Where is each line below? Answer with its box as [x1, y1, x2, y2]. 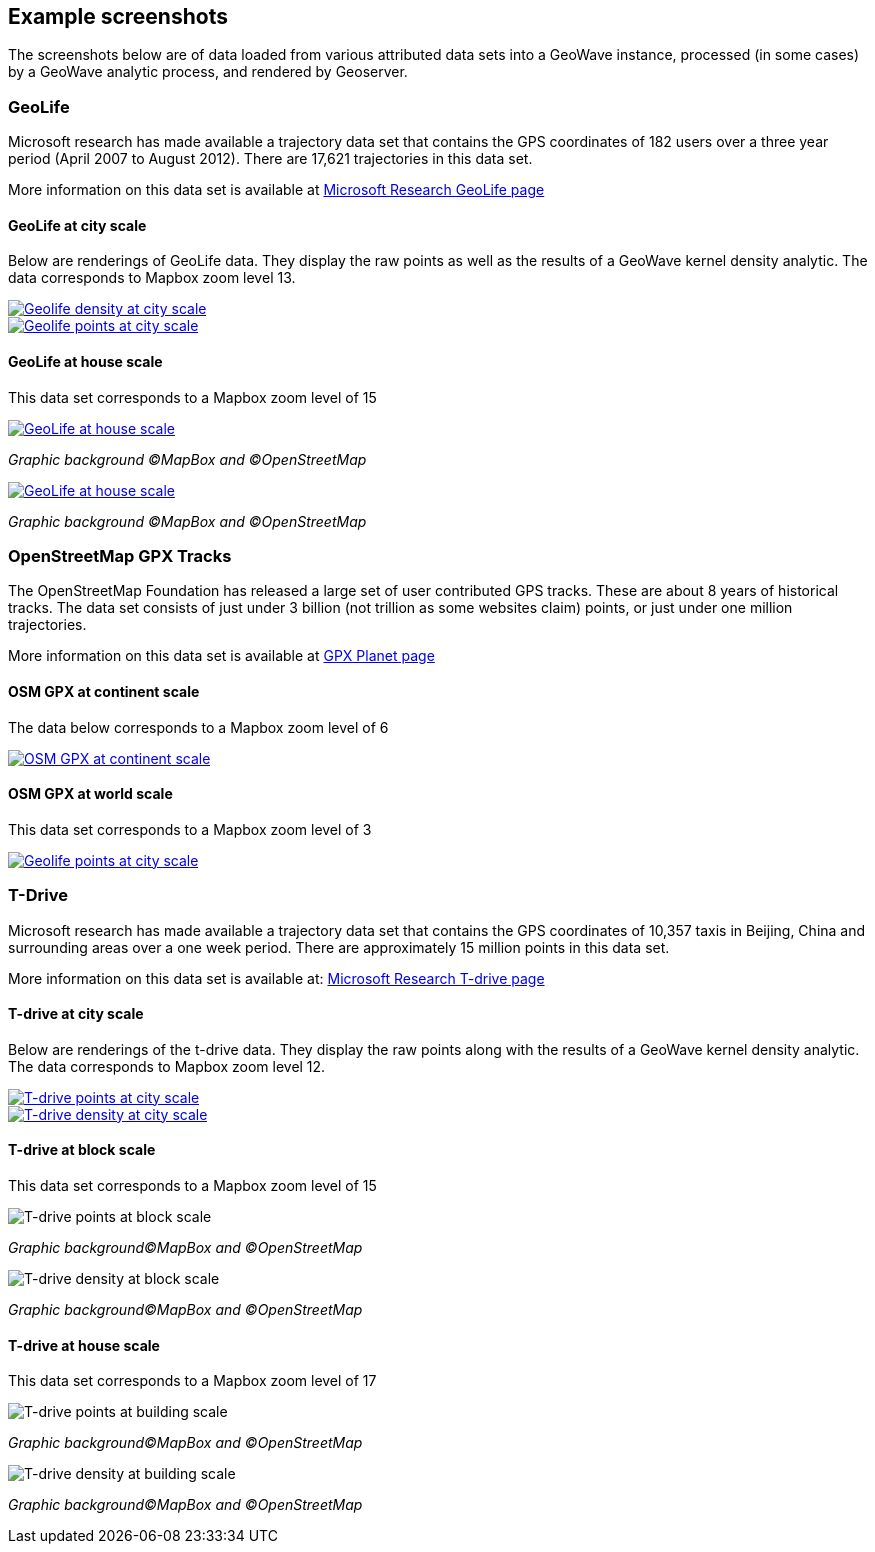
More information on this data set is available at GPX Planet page [8, 647, 435, 665]
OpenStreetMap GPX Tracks [8, 545, 232, 566]
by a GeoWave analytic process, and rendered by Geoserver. [8, 63, 408, 81]
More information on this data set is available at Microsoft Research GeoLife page [8, 181, 545, 199]
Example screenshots [8, 4, 228, 29]
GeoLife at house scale [8, 353, 163, 370]
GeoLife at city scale [8, 216, 147, 234]
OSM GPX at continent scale [8, 682, 200, 700]
